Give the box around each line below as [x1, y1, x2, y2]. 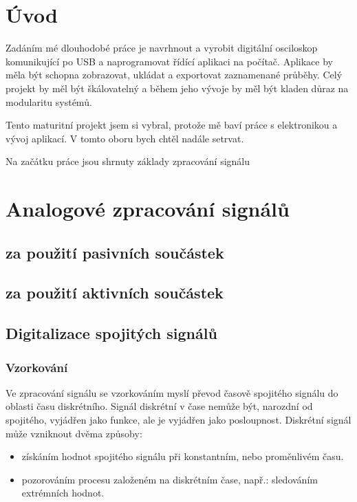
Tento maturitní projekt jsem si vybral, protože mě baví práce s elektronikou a [6, 118, 338, 132]
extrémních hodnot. [21, 485, 105, 500]
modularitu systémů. [6, 94, 92, 109]
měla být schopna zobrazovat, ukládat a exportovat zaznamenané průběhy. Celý [6, 67, 343, 82]
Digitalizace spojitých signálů [6, 323, 217, 344]
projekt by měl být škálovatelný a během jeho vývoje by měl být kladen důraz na [6, 80, 349, 95]
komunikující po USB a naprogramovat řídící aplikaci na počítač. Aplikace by [6, 54, 333, 68]
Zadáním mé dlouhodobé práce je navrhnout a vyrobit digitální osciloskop [6, 41, 318, 55]
